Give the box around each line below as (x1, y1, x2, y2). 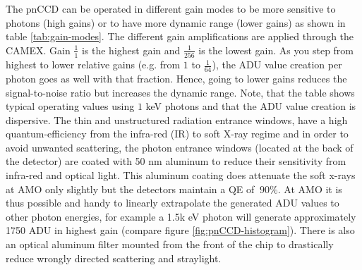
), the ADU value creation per (212, 57, 342, 72)
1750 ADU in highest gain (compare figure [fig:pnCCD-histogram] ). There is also (6, 223, 355, 238)
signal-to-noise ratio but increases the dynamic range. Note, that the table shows (6, 85, 355, 99)
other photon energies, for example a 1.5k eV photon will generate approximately (6, 209, 356, 223)
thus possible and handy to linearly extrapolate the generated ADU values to (6, 195, 339, 210)
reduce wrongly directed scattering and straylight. (6, 250, 222, 265)
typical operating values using (6, 99, 135, 113)
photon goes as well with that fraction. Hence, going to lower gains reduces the (6, 70, 347, 85)
